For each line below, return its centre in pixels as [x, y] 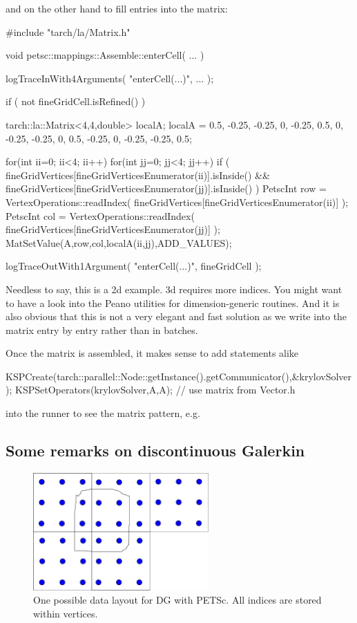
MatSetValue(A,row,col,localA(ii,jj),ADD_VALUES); [119, 242]
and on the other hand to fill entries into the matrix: [117, 8]
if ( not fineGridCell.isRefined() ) [76, 101]
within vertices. [66, 613]
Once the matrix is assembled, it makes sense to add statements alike [152, 353]
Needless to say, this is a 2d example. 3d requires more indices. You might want [174, 289]
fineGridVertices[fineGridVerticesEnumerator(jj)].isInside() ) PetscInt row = [166, 188]
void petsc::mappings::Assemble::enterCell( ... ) [105, 55]
